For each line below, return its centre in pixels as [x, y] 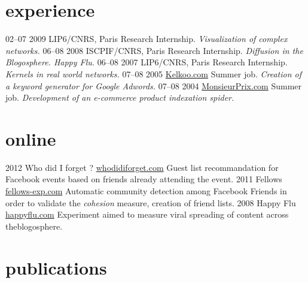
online [31, 138]
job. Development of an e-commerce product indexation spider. [120, 97]
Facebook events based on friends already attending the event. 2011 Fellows [144, 179]
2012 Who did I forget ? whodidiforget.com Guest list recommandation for [142, 167]
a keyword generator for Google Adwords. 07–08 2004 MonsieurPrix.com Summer [154, 85]
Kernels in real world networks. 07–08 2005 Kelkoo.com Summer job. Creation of [154, 73]
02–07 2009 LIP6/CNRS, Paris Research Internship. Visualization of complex [147, 39]
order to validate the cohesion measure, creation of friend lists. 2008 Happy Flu [151, 202]
